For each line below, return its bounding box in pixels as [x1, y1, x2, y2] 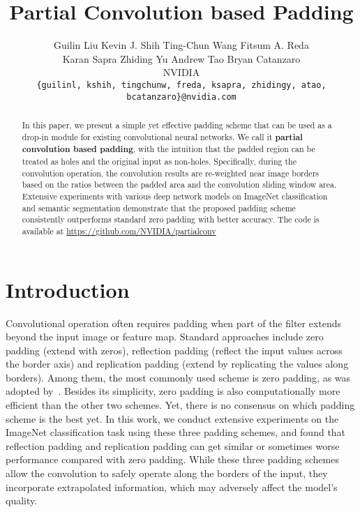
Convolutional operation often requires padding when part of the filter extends [6, 315, 342, 330]
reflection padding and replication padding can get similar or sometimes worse [6, 438, 340, 453]
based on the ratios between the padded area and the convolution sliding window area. [22, 179, 337, 190]
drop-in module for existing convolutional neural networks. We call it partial [22, 130, 303, 143]
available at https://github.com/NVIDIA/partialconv [22, 225, 216, 236]
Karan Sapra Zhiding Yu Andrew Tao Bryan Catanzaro [62, 51, 301, 66]
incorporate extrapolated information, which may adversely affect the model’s [6, 479, 338, 494]
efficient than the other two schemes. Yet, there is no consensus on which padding [6, 398, 355, 412]
